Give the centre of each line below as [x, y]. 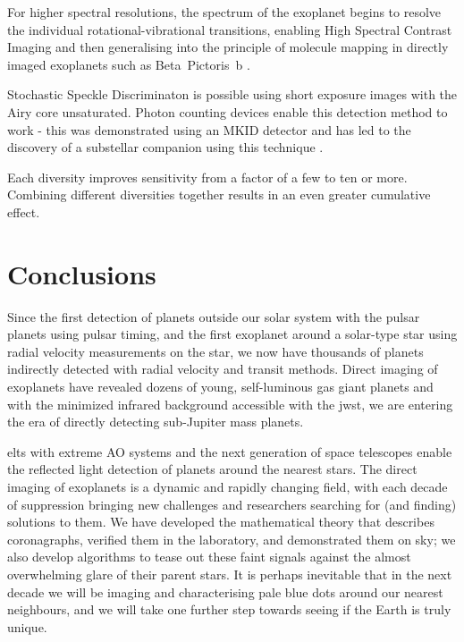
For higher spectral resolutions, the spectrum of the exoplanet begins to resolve [224, 12]
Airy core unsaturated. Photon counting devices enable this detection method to [228, 111]
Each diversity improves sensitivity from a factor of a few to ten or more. [207, 177]
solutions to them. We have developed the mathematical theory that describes [221, 522]
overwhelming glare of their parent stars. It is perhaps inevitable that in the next [230, 574]
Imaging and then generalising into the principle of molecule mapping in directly [228, 47]
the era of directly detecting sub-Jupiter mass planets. [156, 422]
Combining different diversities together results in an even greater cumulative [219, 194]
